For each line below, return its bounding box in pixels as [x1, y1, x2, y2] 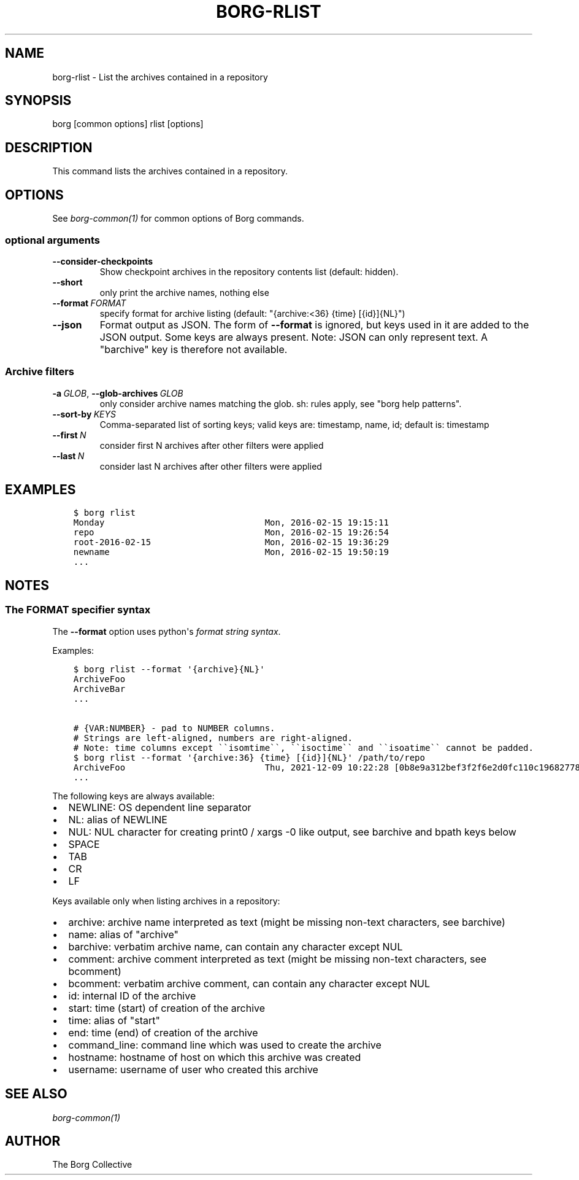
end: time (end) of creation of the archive [68, 1026, 258, 1039]
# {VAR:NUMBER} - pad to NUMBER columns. [73, 723, 275, 733]
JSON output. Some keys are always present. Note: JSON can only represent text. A [99, 330, 488, 343]
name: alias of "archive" [68, 928, 178, 941]
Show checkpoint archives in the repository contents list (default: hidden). [99, 266, 399, 277]
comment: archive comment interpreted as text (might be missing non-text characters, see [68, 952, 487, 965]
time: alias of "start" [68, 1014, 160, 1027]
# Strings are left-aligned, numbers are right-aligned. [73, 732, 353, 743]
